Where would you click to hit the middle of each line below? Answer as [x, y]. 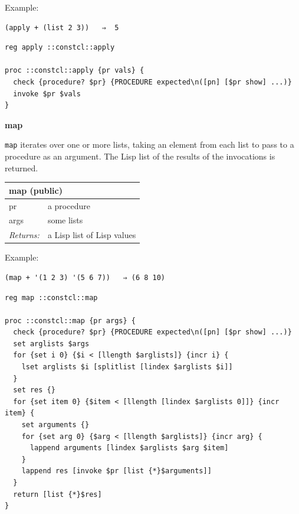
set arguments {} [55, 425]
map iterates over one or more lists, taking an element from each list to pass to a [149, 144]
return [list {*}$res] [57, 494]
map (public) [36, 190]
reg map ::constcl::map [51, 297]
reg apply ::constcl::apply [60, 48]
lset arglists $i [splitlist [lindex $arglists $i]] [127, 367]
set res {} [34, 390]
